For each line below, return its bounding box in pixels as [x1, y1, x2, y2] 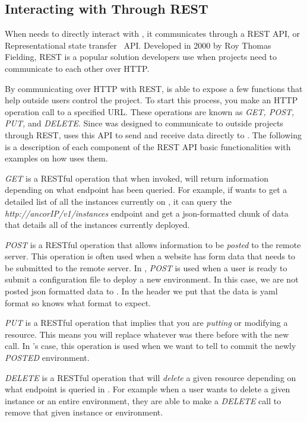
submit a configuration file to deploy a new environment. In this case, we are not [5, 273, 299, 285]
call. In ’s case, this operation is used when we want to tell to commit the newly [5, 339, 296, 352]
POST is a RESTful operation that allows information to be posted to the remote [5, 238, 301, 250]
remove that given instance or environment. [5, 406, 163, 418]
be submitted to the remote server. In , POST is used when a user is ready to [5, 261, 287, 274]
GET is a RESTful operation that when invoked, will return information [5, 172, 269, 184]
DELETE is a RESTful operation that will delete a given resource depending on [5, 371, 296, 383]
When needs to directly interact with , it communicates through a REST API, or [5, 27, 300, 40]
